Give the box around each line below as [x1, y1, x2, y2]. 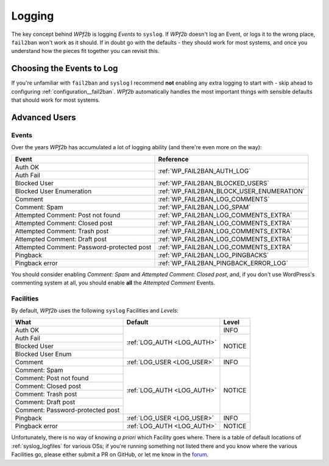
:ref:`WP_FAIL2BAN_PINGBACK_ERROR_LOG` [158, 259, 289, 267]
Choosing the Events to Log [11, 63, 118, 74]
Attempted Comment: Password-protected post [15, 242, 152, 251]
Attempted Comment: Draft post [15, 235, 107, 243]
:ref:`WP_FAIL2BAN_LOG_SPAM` [158, 203, 251, 211]
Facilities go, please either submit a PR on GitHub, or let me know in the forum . [11, 451, 209, 458]
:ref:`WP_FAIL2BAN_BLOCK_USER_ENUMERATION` [158, 186, 305, 195]
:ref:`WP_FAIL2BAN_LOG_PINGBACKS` [158, 250, 269, 259]
